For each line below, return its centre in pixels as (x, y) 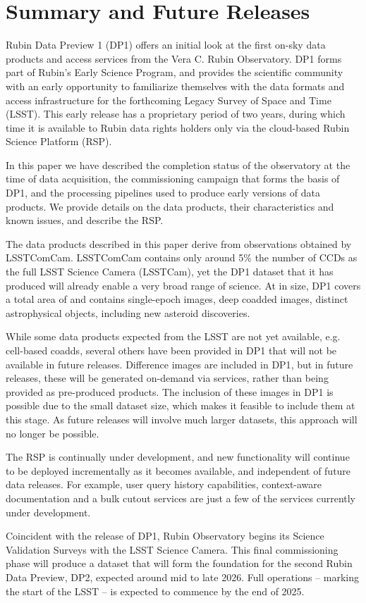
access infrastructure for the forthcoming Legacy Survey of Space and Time (169, 100)
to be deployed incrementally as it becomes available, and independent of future (178, 470)
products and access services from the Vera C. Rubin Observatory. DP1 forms (174, 58)
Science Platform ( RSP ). (59, 141)
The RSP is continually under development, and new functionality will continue (178, 457)
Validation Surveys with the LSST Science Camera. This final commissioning (172, 549)
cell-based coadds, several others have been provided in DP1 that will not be (171, 350)
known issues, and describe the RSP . (85, 220)
